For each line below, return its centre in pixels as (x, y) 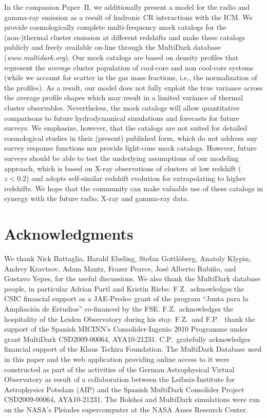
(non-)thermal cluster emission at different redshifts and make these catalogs (125, 37)
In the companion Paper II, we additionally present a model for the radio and (127, 7)
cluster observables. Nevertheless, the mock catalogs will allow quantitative (122, 107)
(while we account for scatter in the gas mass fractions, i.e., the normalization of (131, 77)
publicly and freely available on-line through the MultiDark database (113, 47)
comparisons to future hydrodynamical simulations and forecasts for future (122, 117)
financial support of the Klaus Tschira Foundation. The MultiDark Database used (133, 349)
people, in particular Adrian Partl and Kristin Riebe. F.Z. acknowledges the (124, 288)
